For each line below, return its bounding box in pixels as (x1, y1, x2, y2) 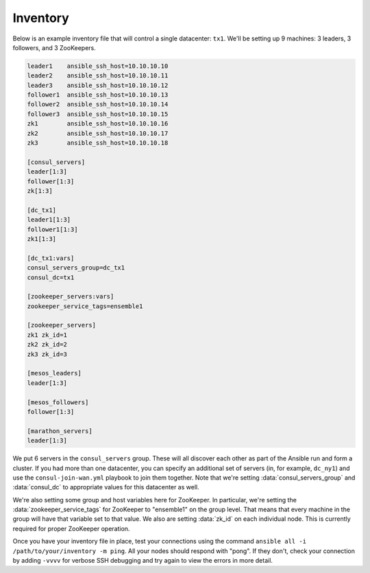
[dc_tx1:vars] (27, 254, 75, 262)
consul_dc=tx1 (27, 273, 75, 281)
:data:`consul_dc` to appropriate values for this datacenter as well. (12, 483, 199, 491)
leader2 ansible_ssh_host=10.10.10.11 (27, 72, 169, 80)
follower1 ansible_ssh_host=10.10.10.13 (27, 91, 169, 99)
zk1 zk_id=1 (27, 331, 68, 339)
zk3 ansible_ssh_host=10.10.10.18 (27, 139, 169, 147)
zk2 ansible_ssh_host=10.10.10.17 (27, 129, 169, 137)
